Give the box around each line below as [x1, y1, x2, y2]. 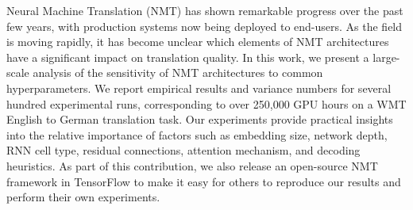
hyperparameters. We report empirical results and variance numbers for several [6, 79, 392, 96]
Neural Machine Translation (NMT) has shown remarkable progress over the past [6, 2, 403, 18]
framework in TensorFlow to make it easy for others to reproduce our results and [6, 173, 401, 189]
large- [372, 48, 400, 65]
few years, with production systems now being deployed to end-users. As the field [6, 17, 403, 34]
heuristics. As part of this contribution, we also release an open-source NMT [6, 157, 378, 174]
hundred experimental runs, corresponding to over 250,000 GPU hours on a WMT [6, 95, 407, 112]
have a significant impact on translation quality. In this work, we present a [6, 48, 369, 65]
